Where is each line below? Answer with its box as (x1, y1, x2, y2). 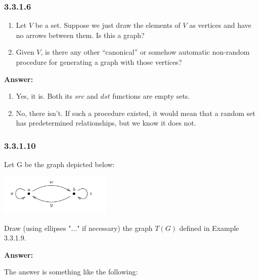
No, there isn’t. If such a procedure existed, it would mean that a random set (16, 107, 255, 118)
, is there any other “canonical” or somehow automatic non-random (40, 47, 250, 57)
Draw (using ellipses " (4, 222, 71, 233)
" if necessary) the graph (77, 222, 153, 233)
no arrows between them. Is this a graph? (16, 29, 145, 40)
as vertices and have (189, 20, 251, 30)
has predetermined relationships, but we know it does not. (16, 117, 196, 128)
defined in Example (179, 222, 239, 233)
